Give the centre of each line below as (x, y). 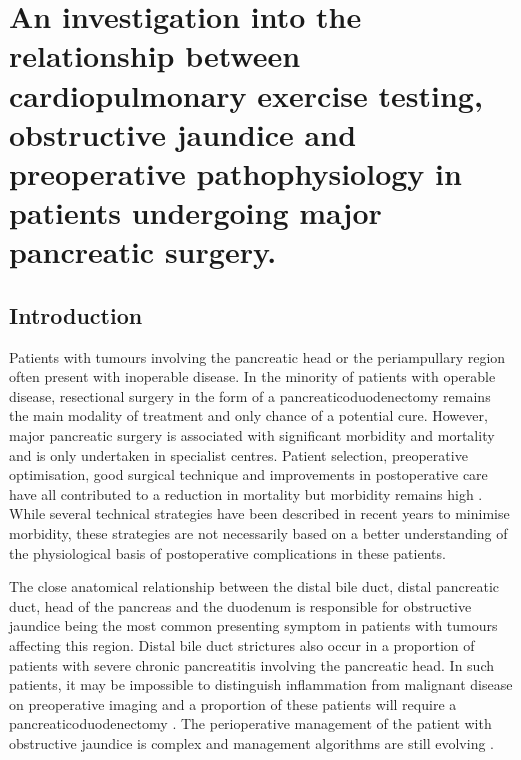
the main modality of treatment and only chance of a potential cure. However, (248, 415)
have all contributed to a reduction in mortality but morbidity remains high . (246, 493)
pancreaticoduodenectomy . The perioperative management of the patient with (250, 723)
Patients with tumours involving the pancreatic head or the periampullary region (257, 356)
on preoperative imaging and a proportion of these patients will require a (233, 703)
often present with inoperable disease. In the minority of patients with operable (252, 376)
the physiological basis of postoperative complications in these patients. (227, 552)
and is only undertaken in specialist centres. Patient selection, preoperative (238, 454)
